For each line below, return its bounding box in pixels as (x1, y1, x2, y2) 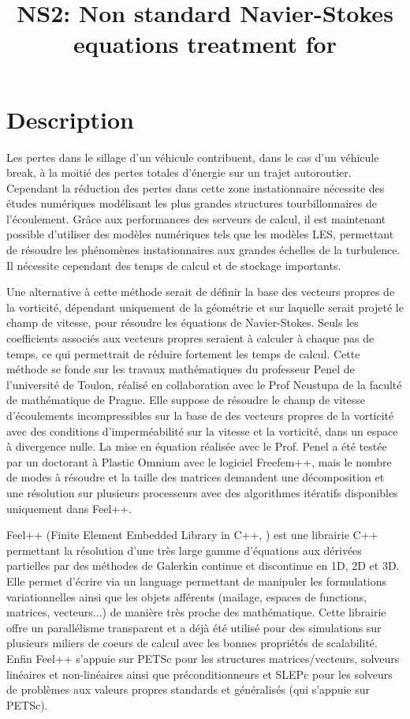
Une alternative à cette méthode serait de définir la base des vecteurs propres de (6, 283, 395, 300)
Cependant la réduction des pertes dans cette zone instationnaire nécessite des (6, 179, 385, 196)
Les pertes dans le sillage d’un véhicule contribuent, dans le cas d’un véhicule (6, 148, 379, 165)
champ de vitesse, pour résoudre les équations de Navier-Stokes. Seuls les (6, 314, 359, 331)
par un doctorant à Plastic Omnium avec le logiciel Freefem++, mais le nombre (6, 453, 392, 470)
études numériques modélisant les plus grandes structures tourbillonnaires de (6, 195, 377, 212)
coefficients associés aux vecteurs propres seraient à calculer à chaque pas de (6, 330, 375, 346)
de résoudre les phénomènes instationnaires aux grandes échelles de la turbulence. (6, 242, 401, 258)
